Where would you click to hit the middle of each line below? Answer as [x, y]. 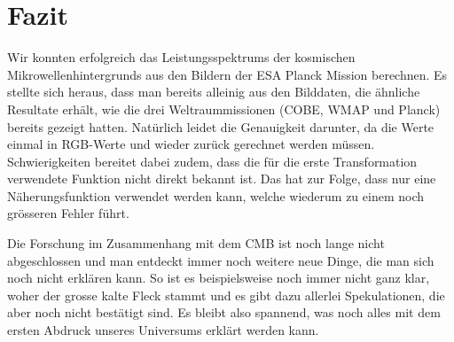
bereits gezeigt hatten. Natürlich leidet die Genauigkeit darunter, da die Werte [221, 126]
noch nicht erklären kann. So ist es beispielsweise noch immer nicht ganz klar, [219, 278]
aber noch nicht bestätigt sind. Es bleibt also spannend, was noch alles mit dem [224, 312]
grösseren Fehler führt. [68, 213]
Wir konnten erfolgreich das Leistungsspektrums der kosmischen [181, 57]
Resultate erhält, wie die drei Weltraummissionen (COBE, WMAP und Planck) [224, 109]
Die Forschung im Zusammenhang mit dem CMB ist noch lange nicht [196, 243]
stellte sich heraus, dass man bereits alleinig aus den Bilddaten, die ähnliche [214, 92]
